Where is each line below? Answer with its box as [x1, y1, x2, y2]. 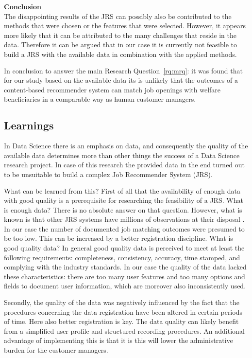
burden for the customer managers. [4, 345, 108, 355]
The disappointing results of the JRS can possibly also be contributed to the [4, 11, 232, 21]
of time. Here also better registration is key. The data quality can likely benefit [4, 316, 239, 326]
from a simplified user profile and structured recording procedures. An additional [4, 325, 245, 336]
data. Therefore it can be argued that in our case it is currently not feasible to [4, 39, 237, 50]
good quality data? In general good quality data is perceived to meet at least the [4, 243, 245, 253]
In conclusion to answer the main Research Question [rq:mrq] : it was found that [4, 65, 243, 75]
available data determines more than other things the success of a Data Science [4, 150, 240, 160]
